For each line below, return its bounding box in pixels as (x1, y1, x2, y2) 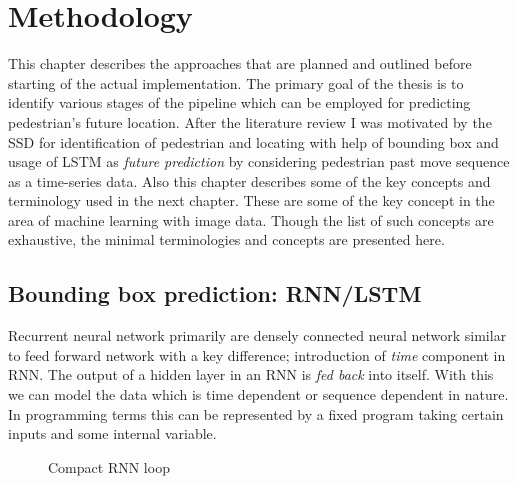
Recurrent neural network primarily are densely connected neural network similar (8, 325, 507, 346)
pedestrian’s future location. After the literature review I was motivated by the (8, 111, 492, 132)
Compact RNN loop (48, 456, 170, 477)
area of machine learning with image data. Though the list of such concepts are (8, 209, 494, 230)
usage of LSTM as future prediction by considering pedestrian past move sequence (8, 151, 510, 172)
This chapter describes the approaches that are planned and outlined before (8, 53, 472, 74)
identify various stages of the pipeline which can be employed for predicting (8, 92, 471, 113)
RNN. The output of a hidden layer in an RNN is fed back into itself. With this (8, 364, 494, 385)
